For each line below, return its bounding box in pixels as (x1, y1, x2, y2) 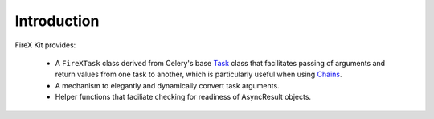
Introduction (14, 12, 100, 30)
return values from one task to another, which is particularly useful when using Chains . (55, 69, 342, 80)
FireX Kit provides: (14, 40, 76, 50)
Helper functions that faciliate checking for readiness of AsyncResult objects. (55, 92, 312, 102)
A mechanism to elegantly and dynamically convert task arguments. (55, 80, 280, 90)
